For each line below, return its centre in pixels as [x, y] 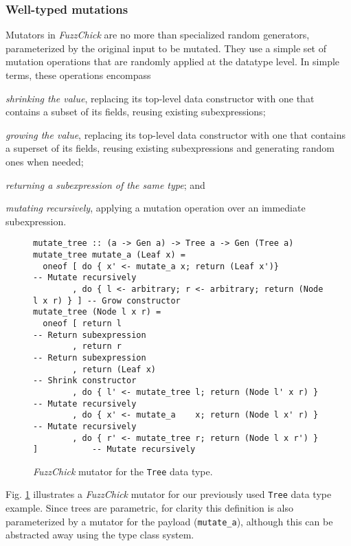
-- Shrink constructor [85, 381]
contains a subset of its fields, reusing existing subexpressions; [136, 112]
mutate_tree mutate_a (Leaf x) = [109, 255]
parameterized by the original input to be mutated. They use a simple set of [166, 48]
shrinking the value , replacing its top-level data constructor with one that [160, 98]
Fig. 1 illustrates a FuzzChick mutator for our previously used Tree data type [169, 494]
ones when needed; [45, 161]
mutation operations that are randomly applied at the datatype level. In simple [173, 61]
